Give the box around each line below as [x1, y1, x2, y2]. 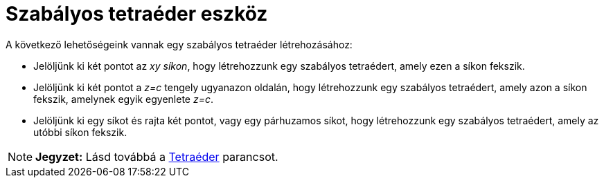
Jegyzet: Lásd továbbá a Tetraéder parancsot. [35, 149, 278, 164]
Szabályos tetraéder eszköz [6, 2, 268, 26]
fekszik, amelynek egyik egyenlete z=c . [33, 93, 214, 105]
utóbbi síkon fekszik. [33, 126, 127, 138]
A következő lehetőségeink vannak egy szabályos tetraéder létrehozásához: [6, 38, 353, 50]
